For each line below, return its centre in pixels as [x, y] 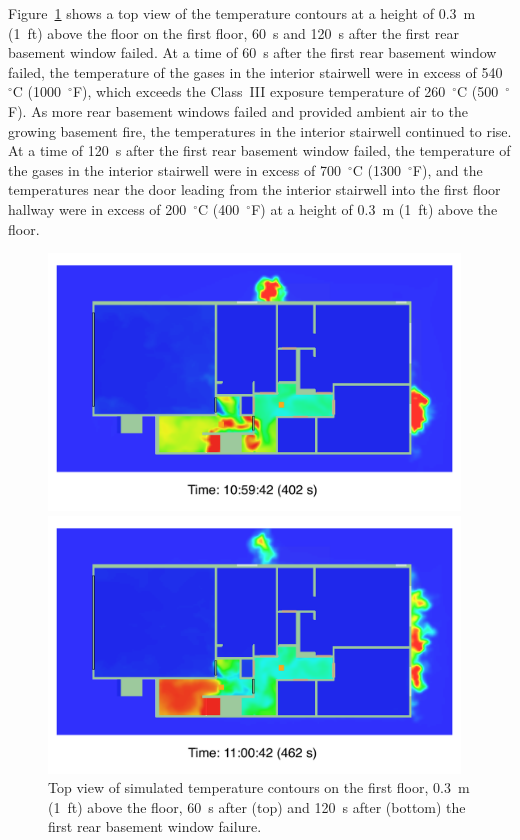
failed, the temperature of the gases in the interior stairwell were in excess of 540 [255, 71]
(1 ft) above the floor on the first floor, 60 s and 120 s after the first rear [233, 32]
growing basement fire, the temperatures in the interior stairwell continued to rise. [260, 130]
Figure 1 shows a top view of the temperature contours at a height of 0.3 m [242, 13]
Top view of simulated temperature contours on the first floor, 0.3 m [259, 787]
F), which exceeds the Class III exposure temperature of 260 [259, 91]
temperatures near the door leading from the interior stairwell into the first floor [254, 189]
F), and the [447, 169]
